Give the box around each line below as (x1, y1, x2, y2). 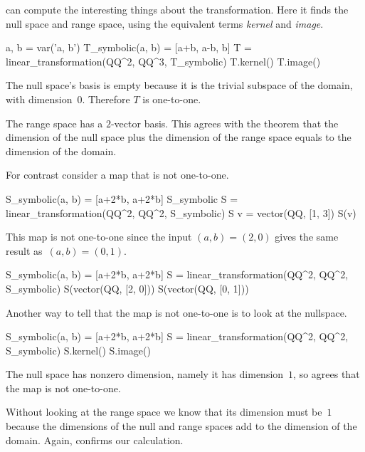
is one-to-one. (142, 91, 201, 106)
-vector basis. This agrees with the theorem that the (110, 115, 339, 130)
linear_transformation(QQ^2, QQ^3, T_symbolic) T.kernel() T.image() (6, 53, 321, 68)
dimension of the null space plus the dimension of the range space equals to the (6, 130, 351, 144)
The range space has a (6, 115, 103, 130)
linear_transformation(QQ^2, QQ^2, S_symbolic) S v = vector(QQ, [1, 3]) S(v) (6, 205, 356, 220)
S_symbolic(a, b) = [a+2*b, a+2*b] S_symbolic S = (6, 191, 238, 206)
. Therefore (82, 91, 130, 106)
